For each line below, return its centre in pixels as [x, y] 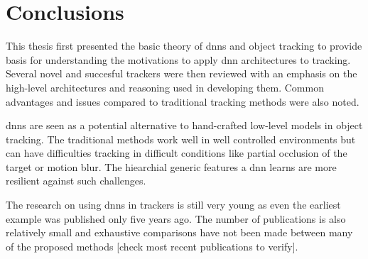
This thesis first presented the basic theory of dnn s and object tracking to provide [184, 46]
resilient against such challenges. [76, 181]
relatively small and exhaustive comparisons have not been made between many [179, 232]
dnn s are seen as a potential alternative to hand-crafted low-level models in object [184, 125]
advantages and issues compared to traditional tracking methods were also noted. [183, 101]
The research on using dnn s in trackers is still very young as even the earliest [173, 205]
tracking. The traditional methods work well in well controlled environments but [181, 139]
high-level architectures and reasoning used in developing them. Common [165, 87]
